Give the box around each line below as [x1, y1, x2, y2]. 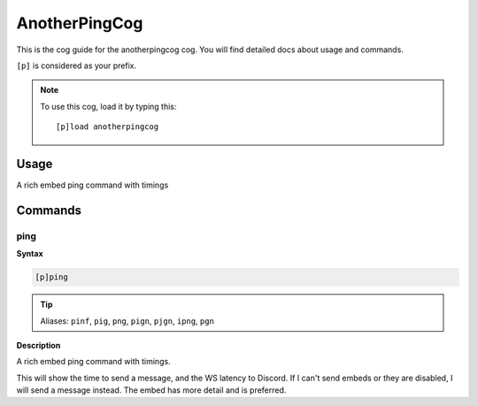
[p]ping [35, 272, 68, 282]
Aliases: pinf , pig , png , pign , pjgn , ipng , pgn [40, 315, 214, 326]
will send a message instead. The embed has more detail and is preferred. [16, 385, 287, 395]
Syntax [16, 249, 43, 259]
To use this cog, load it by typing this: [40, 101, 177, 111]
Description [16, 340, 61, 350]
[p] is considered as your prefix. [16, 60, 137, 71]
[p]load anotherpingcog [56, 122, 159, 132]
